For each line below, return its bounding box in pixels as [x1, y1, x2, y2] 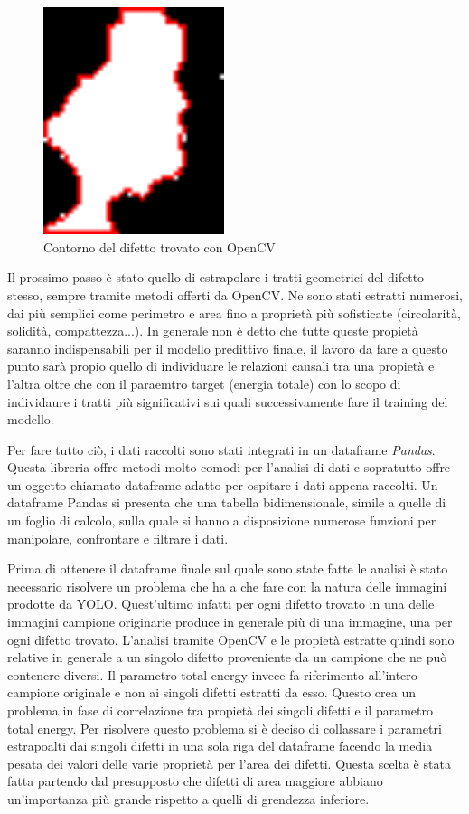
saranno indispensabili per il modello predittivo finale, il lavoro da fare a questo [7, 338, 448, 357]
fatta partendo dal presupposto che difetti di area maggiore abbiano [7, 771, 383, 790]
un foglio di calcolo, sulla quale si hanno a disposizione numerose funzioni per [7, 511, 436, 530]
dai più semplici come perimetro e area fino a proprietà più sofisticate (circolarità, [7, 303, 461, 322]
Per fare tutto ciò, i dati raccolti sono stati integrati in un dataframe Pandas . [7, 440, 436, 459]
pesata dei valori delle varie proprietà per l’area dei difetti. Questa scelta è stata [7, 753, 451, 772]
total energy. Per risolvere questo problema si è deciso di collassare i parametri [7, 718, 442, 737]
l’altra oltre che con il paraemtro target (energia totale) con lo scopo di [7, 374, 401, 393]
